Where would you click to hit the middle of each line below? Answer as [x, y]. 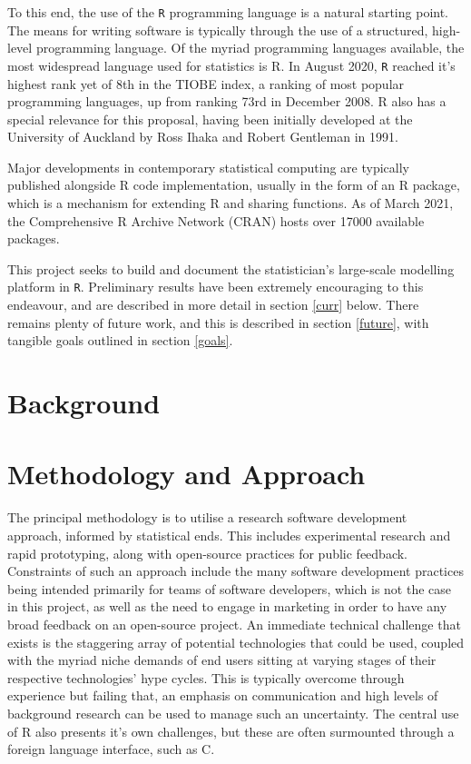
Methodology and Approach [186, 474]
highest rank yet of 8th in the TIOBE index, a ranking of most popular [206, 83]
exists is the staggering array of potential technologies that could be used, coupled [236, 642]
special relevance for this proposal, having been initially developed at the [210, 119]
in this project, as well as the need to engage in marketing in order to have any [227, 606]
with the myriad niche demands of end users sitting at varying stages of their [222, 660]
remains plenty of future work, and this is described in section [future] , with [218, 322]
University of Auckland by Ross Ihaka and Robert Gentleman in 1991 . [203, 137]
